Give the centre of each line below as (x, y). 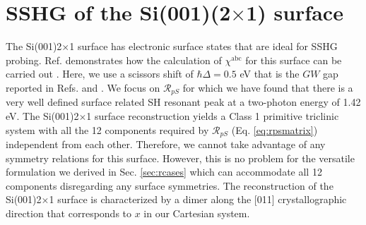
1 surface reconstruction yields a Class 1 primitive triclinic (213, 115)
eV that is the (270, 74)
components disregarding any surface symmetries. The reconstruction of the (170, 185)
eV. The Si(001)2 (42, 115)
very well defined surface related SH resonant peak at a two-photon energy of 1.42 (183, 102)
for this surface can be (294, 60)
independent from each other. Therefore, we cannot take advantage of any (166, 144)
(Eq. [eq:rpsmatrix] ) (274, 129)
